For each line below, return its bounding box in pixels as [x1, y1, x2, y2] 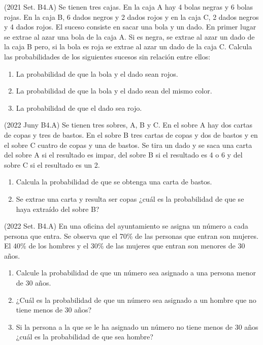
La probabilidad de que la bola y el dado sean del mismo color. [16, 85, 212, 96]
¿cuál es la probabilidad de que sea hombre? [16, 331, 153, 342]
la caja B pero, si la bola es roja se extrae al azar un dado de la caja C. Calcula [4, 41, 252, 52]
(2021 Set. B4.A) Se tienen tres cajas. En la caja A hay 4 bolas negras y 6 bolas [4, 2, 253, 12]
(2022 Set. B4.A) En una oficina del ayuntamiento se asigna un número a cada [4, 221, 248, 231]
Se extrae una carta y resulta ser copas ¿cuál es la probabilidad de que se [16, 193, 244, 204]
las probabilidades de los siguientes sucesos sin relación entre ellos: [4, 51, 211, 61]
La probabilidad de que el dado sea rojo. [16, 102, 142, 113]
